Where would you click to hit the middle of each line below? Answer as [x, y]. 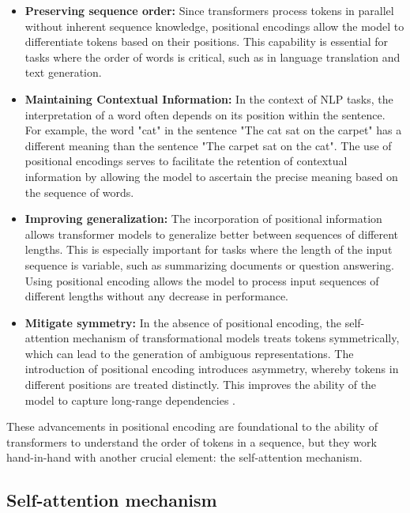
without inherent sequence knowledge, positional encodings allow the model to [214, 26]
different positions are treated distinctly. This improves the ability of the [201, 385]
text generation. [63, 72]
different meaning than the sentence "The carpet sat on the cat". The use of [208, 145]
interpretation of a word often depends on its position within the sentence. [205, 114]
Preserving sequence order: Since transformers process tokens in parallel [209, 10]
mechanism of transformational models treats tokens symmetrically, [236, 338]
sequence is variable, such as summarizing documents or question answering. [209, 264]
